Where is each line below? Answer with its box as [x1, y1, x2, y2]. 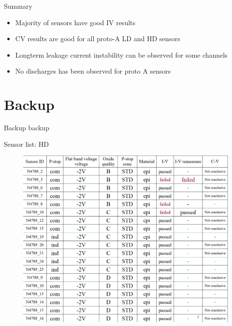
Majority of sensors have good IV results [15, 17, 136, 27]
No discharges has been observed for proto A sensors [15, 66, 171, 76]
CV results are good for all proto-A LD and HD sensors [15, 33, 180, 44]
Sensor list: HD [4, 139, 49, 149]
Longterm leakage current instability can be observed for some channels [15, 49, 228, 60]
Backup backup [4, 123, 49, 133]
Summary [4, 1, 32, 11]
